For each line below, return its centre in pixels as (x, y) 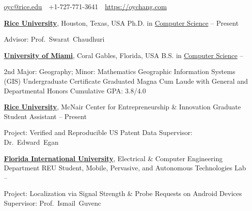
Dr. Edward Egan (31, 142)
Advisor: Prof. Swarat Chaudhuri (54, 39)
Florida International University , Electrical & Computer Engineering (113, 158)
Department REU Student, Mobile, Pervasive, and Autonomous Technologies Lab (125, 168)
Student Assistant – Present (45, 116)
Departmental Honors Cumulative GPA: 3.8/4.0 (75, 90)
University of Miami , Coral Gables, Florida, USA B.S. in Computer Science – (124, 55)
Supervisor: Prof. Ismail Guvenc (53, 203)
